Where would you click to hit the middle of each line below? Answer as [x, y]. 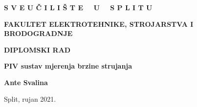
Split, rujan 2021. [30, 98]
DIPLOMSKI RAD [37, 49]
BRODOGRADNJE [38, 33]
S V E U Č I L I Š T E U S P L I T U [78, 7]
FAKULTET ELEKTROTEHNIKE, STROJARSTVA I [99, 24]
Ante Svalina [26, 82]
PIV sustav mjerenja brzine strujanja [68, 66]
